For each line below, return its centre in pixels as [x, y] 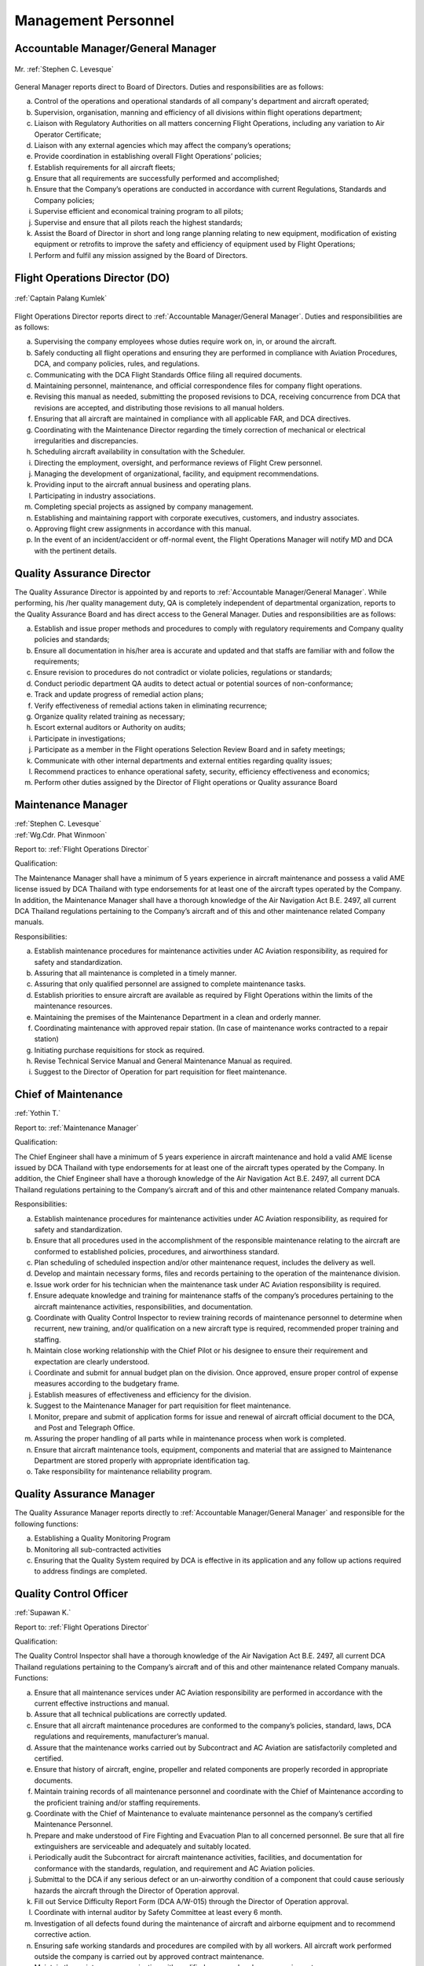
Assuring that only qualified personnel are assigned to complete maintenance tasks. [170, 984]
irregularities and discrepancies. [86, 440]
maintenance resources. [73, 1006]
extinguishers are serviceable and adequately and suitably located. [143, 1846]
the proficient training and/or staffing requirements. [117, 1802]
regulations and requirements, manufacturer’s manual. [122, 1736]
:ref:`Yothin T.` [38, 1114]
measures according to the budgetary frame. [107, 1383]
